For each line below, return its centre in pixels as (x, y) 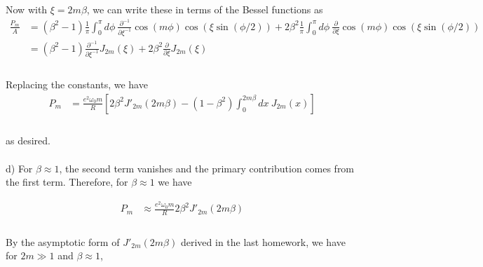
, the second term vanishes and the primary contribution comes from (207, 168)
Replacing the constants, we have (77, 84)
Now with (27, 9)
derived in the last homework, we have (263, 241)
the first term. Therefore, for (67, 182)
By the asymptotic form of (63, 241)
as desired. (28, 141)
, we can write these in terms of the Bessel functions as (205, 9)
